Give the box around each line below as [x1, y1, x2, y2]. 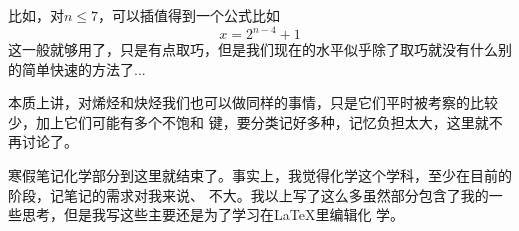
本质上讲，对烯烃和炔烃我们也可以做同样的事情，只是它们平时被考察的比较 [8, 92, 498, 113]
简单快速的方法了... [21, 58, 146, 79]
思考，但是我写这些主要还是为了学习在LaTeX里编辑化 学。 [21, 204, 405, 225]
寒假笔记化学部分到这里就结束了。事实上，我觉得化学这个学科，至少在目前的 [8, 165, 512, 186]
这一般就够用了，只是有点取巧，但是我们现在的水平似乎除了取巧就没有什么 [8, 39, 498, 60]
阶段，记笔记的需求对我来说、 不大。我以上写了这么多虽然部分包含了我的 [8, 184, 489, 205]
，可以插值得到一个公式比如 [98, 5, 281, 25]
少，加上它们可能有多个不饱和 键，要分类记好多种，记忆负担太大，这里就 [8, 111, 489, 132]
